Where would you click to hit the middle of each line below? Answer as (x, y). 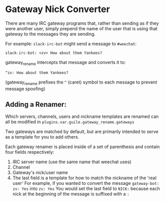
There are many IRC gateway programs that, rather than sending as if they (82, 23)
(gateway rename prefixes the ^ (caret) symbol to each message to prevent (81, 83)
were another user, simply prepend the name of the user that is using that (81, 28)
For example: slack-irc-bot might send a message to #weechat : (71, 43)
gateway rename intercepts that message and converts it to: (65, 63)
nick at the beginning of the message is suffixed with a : (71, 194)
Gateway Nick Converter (58, 9)
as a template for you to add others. (42, 137)
